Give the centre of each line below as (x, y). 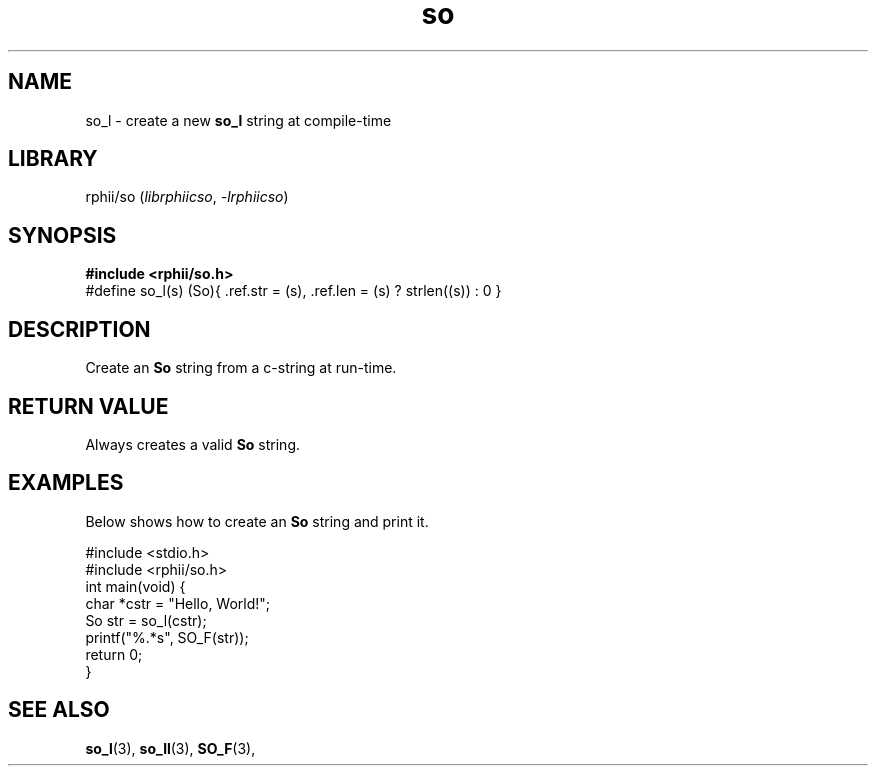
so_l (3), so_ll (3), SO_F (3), (170, 748)
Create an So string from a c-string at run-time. (241, 368)
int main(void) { (135, 586)
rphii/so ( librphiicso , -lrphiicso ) (187, 197)
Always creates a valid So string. (193, 444)
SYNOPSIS (62, 235)
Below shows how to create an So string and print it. (257, 521)
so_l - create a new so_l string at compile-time (238, 120)
